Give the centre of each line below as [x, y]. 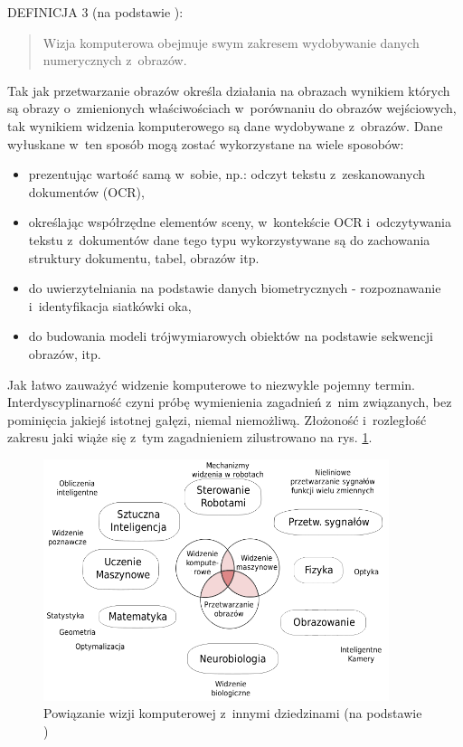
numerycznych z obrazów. [115, 60]
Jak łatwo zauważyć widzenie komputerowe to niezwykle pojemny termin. [211, 384]
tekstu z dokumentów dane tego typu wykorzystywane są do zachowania [229, 239]
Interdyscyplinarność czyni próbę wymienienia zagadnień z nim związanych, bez [230, 402]
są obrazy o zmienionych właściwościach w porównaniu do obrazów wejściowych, [232, 108]
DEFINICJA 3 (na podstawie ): [95, 12]
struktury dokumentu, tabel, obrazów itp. [144, 257]
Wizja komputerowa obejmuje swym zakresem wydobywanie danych [231, 42]
